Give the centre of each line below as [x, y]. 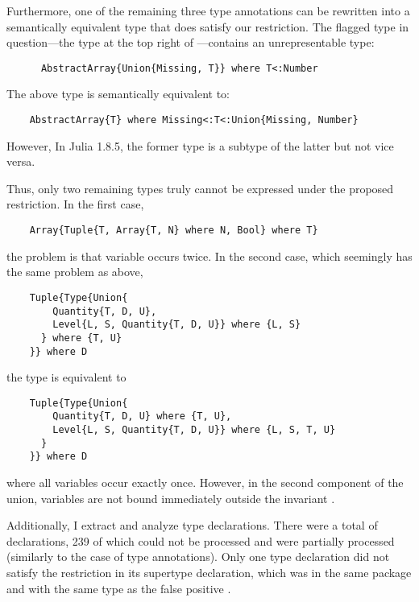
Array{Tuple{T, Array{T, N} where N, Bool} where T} [174, 231]
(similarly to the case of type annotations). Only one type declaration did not [198, 557]
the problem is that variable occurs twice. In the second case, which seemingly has [209, 256]
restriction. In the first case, [75, 204]
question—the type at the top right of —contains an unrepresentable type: [191, 42]
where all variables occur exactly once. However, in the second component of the [205, 482]
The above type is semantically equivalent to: [118, 94]
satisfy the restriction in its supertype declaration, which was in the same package [209, 573]
